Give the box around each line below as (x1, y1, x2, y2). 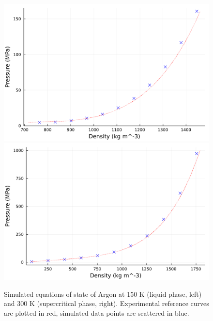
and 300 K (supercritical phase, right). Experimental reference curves (4, 298, 209, 308)
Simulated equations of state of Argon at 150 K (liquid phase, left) (4, 289, 202, 299)
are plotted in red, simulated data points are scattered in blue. (4, 307, 189, 318)
